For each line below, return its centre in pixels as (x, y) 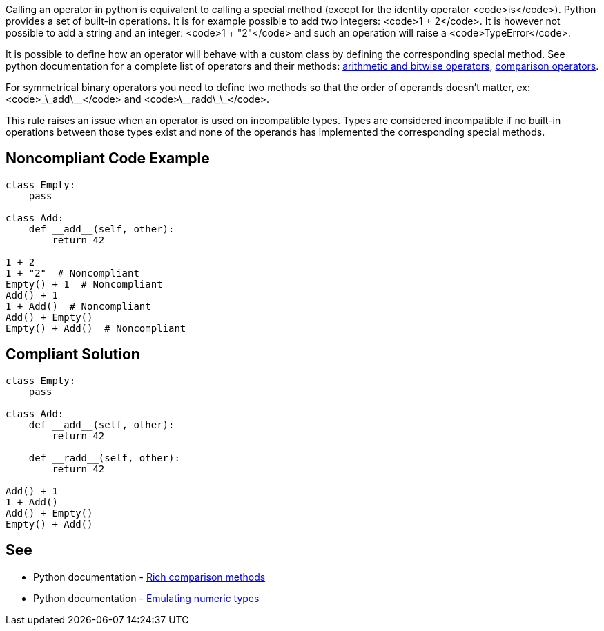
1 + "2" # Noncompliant (72, 273)
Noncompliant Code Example (108, 159)
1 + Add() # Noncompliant (78, 306)
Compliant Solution (73, 354)
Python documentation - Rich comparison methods (149, 577)
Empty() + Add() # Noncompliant (96, 328)
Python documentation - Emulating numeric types (146, 598)
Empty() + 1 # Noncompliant (84, 284)
